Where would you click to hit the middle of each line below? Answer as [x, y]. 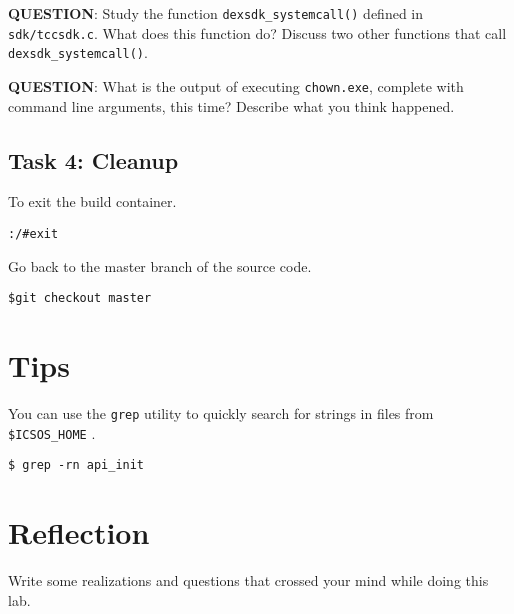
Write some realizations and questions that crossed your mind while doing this [248, 580]
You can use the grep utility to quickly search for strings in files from [221, 413]
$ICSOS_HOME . [52, 432]
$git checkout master [80, 298]
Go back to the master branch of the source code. [160, 265]
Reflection [79, 532]
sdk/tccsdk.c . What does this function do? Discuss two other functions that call [257, 32]
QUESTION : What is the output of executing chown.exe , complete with [236, 85]
